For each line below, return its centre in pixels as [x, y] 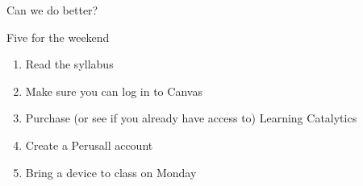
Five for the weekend [58, 37]
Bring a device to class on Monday [111, 172]
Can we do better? [52, 10]
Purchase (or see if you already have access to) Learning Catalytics [191, 118]
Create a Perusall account [89, 145]
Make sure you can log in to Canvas [114, 91]
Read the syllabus [69, 64]
